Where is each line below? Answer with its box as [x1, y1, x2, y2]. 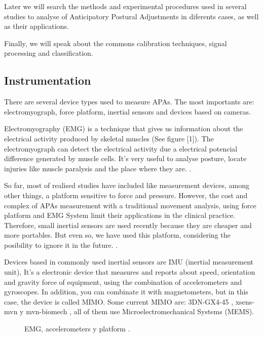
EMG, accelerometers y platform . [24, 323, 130, 334]
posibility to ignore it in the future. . [4, 239, 118, 250]
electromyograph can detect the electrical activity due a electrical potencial [4, 143, 238, 154]
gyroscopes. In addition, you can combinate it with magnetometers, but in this [4, 286, 248, 297]
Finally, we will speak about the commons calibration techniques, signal [4, 38, 227, 48]
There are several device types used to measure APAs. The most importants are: [4, 96, 254, 107]
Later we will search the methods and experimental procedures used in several [4, 1, 247, 11]
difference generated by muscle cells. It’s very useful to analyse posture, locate [4, 153, 247, 164]
